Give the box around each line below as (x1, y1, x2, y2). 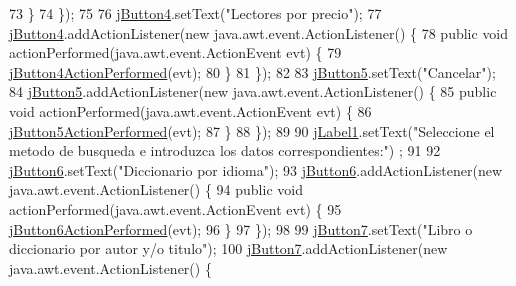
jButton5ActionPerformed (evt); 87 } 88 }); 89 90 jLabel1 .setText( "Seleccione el (9, 120, 495, 141)
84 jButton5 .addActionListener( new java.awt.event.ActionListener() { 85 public (9, 81, 497, 102)
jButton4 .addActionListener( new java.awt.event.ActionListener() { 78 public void (9, 22, 509, 43)
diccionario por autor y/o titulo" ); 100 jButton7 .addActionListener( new (9, 238, 448, 259)
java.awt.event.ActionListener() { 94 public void (9, 179, 303, 200)
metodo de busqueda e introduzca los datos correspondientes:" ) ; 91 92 (9, 140, 441, 161)
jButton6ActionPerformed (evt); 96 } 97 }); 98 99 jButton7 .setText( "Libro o (9, 218, 473, 239)
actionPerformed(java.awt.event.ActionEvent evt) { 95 (9, 198, 342, 219)
